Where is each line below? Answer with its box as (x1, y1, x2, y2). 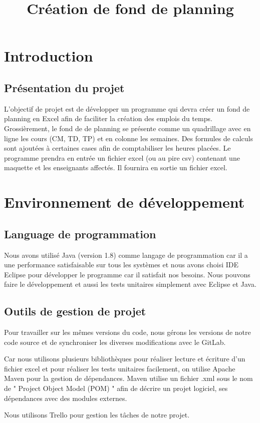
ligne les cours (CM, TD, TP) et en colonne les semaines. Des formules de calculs (4, 133, 253, 143)
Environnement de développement (4, 192, 245, 212)
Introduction (4, 46, 93, 66)
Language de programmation (4, 226, 156, 241)
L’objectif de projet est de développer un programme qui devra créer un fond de (4, 103, 250, 114)
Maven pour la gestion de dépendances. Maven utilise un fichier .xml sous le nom (4, 373, 253, 383)
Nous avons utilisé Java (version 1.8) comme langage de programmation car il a (4, 249, 248, 260)
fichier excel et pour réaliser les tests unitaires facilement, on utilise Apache (4, 363, 235, 373)
